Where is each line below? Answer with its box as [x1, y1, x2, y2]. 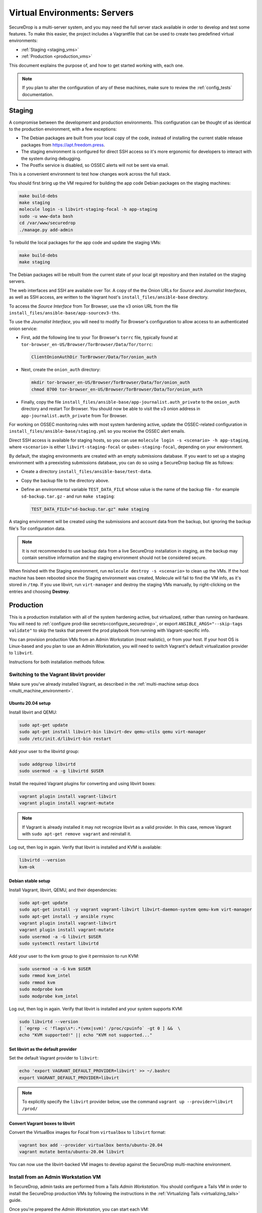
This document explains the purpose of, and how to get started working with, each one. [9, 62, 184, 68]
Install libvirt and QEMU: [9, 709, 57, 715]
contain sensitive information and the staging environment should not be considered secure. [22, 555, 207, 560]
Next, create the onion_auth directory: [21, 367, 101, 373]
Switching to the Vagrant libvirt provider [9, 671, 106, 678]
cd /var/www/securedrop [19, 220, 76, 226]
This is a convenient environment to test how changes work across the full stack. [9, 171, 171, 177]
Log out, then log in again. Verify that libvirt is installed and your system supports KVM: [9, 1006, 183, 1012]
